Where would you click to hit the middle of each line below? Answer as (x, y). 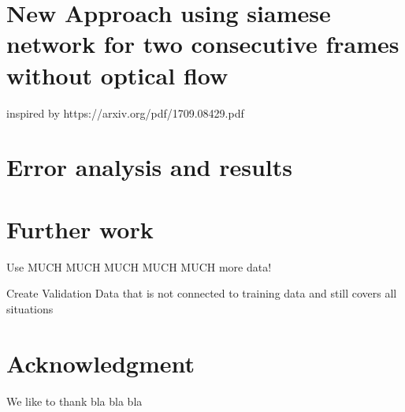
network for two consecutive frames (203, 44)
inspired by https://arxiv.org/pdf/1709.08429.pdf (125, 112)
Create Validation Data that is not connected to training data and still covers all (202, 293)
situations (30, 308)
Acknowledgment (100, 363)
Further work (80, 228)
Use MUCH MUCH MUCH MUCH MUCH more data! (139, 266)
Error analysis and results (149, 167)
